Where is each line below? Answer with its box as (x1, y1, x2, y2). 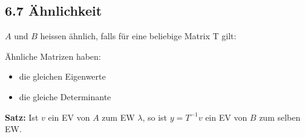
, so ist (142, 110, 167, 123)
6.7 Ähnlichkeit (5, 1, 102, 20)
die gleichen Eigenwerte (19, 70, 106, 83)
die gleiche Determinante (19, 90, 111, 103)
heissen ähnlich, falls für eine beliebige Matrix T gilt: (40, 30, 237, 42)
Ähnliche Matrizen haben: (5, 49, 101, 62)
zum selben (259, 110, 301, 123)
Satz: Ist (5, 110, 39, 123)
